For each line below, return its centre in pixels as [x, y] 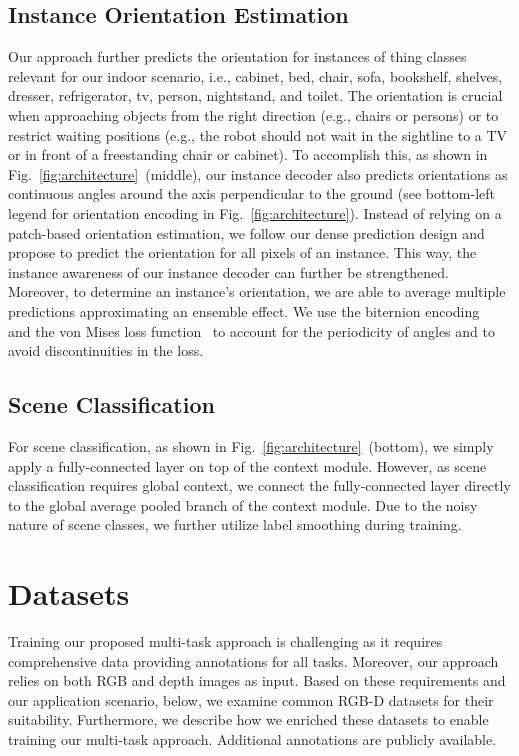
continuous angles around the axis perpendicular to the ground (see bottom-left [252, 193]
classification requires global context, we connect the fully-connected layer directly [259, 485]
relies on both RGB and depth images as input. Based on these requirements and [257, 680]
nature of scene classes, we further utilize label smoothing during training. [235, 524]
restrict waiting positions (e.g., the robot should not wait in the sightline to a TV [258, 134]
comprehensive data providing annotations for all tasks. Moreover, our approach [253, 660]
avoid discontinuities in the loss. [106, 350]
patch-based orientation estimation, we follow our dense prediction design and [246, 232]
